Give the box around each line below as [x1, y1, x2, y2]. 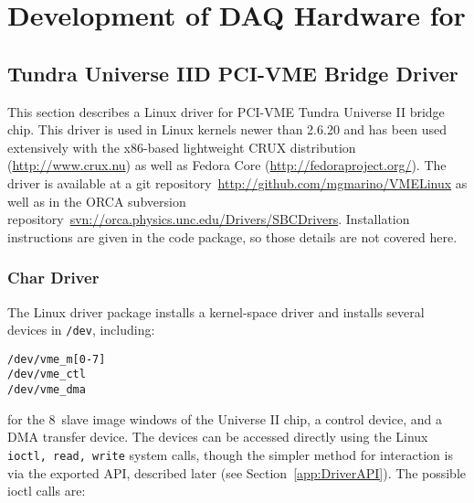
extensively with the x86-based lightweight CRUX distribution [7, 137, 356, 156]
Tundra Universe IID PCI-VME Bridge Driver [7, 59, 458, 87]
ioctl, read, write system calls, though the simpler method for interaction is [7, 444, 453, 464]
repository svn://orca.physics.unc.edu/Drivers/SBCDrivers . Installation [7, 209, 410, 229]
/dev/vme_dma [7, 383, 86, 397]
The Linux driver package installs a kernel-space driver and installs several [7, 302, 425, 321]
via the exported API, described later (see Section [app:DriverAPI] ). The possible [7, 463, 467, 482]
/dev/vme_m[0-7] [7, 352, 106, 366]
